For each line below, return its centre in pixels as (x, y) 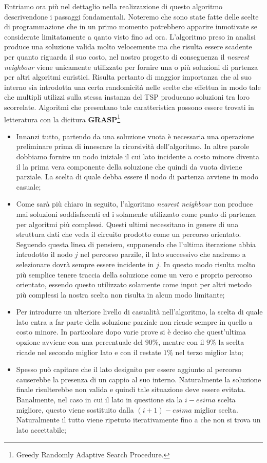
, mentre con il (181, 342)
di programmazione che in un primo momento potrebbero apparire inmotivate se (131, 26)
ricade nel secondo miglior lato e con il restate (89, 352)
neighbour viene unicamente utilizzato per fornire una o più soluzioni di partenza (131, 67)
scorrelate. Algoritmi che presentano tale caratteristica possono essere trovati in (129, 107)
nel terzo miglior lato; (209, 352)
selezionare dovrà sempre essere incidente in (85, 264)
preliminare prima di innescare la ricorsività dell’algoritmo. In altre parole (133, 146)
